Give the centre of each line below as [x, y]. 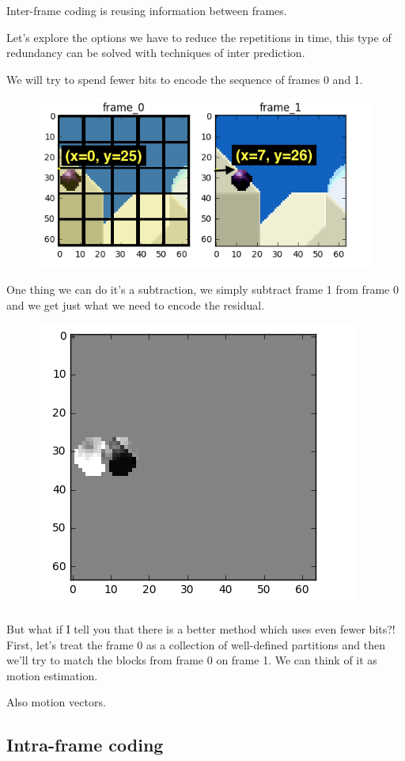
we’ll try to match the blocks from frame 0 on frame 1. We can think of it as [192, 660]
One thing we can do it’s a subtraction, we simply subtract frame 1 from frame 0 [202, 289]
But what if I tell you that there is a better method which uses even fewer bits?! [201, 628]
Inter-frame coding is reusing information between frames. [147, 10]
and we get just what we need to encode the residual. [136, 304]
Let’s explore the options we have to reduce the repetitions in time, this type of [199, 37]
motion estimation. [52, 675]
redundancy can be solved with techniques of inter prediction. [156, 53]
